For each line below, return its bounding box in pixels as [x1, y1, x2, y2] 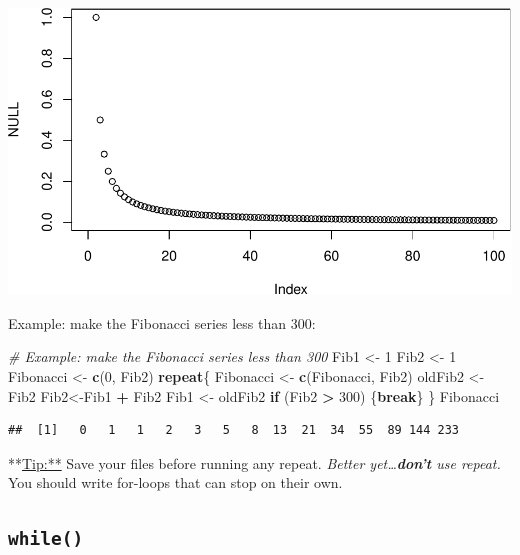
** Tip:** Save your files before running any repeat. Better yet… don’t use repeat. [8, 452, 501, 473]
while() [8, 528, 84, 550]
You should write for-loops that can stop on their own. [8, 472, 343, 493]
